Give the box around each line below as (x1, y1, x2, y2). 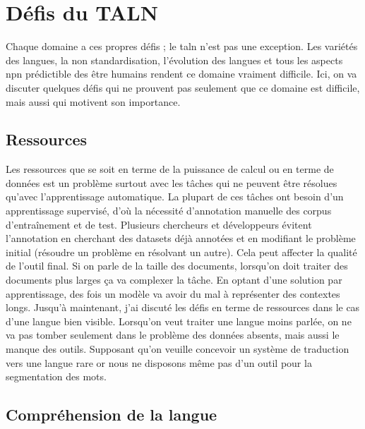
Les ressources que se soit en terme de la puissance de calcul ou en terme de (6, 162, 334, 176)
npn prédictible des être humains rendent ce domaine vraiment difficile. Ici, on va (6, 66, 357, 81)
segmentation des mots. (6, 369, 107, 384)
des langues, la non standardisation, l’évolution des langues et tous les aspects (6, 52, 343, 67)
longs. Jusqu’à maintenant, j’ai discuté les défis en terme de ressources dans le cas (6, 300, 360, 315)
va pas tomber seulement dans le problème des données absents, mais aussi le (6, 327, 340, 342)
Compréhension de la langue (6, 404, 217, 425)
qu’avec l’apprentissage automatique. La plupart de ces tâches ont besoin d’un (6, 189, 344, 204)
